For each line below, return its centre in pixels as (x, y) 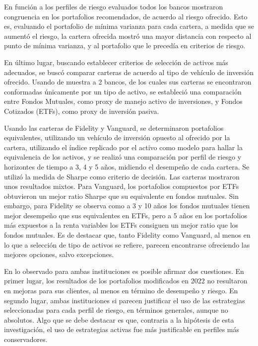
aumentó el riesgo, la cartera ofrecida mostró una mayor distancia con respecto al (128, 36)
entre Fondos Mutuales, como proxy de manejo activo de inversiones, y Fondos (123, 101)
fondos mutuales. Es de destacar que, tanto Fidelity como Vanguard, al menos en (127, 235)
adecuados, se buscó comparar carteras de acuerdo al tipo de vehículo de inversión (129, 72)
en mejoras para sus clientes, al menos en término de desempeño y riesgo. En (121, 291)
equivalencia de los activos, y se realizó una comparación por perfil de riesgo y (123, 157)
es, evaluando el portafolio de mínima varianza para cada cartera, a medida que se (129, 26)
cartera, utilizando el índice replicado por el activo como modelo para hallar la (123, 147)
